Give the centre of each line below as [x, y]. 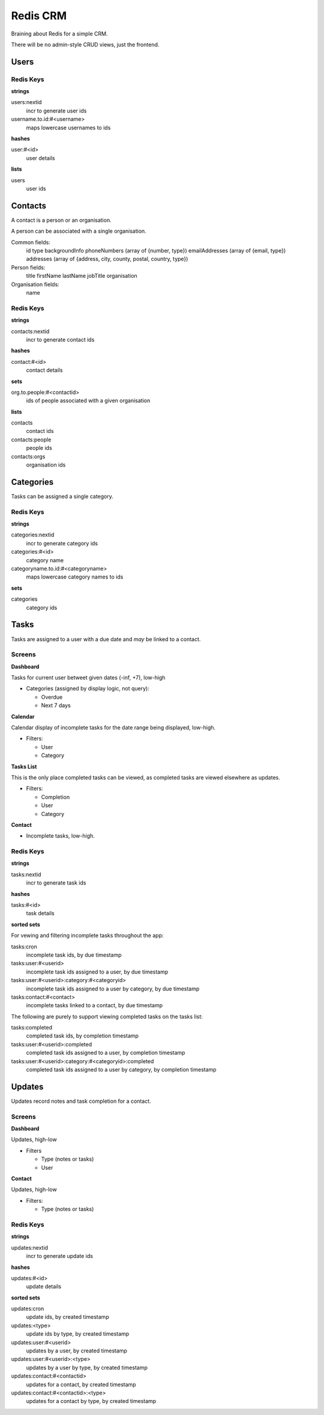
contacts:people [31, 440]
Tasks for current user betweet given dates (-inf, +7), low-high [88, 678]
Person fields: [28, 267]
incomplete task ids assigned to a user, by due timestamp [97, 972]
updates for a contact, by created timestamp [81, 1384]
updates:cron [28, 1309]
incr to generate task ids [56, 883]
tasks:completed [31, 1028]
